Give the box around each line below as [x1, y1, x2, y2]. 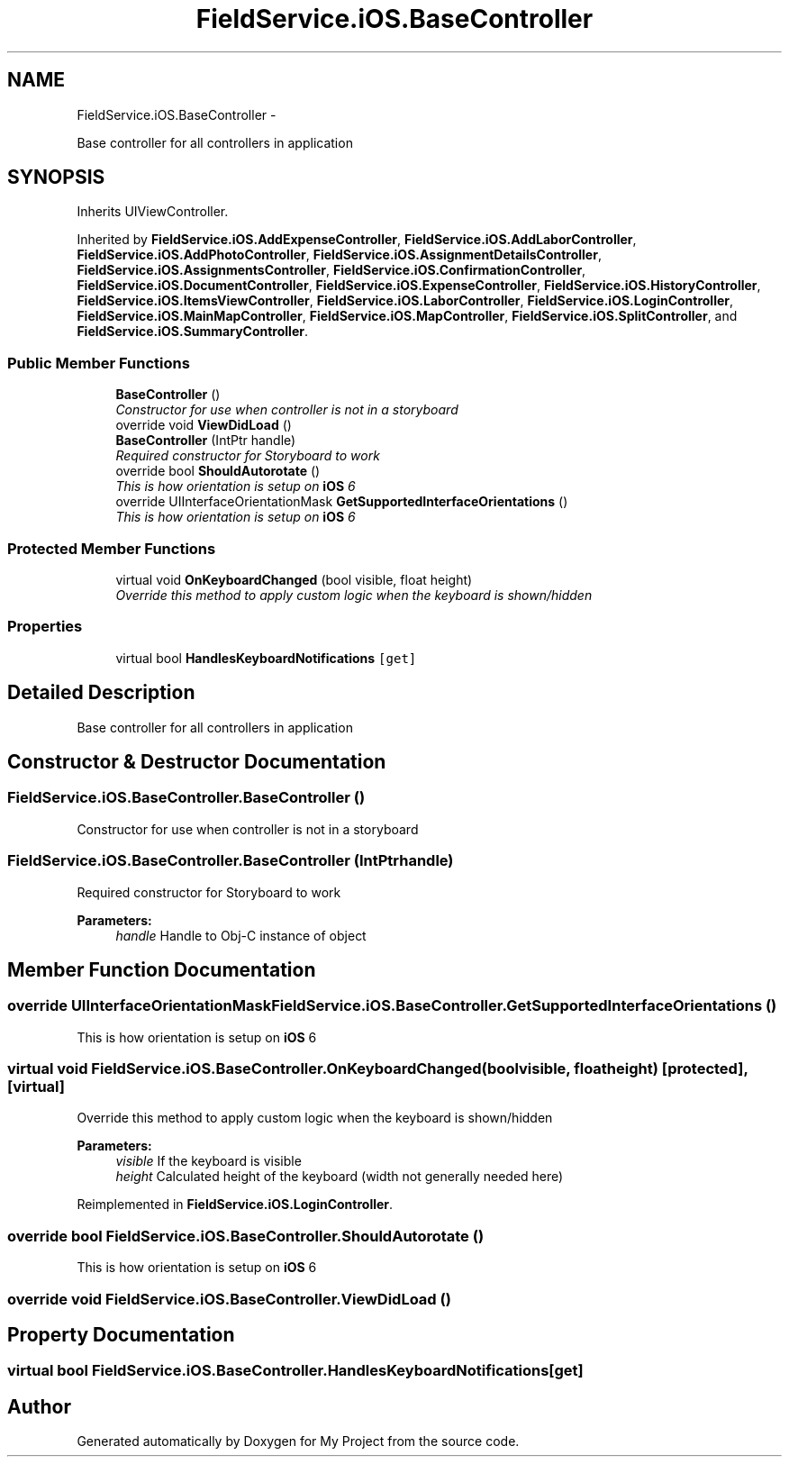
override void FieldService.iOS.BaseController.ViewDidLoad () [7, 1289, 451, 1308]
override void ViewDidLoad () [115, 417, 292, 433]
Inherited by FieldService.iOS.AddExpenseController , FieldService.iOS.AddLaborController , [77, 232, 637, 248]
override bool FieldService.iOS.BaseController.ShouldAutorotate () [7, 1226, 485, 1245]
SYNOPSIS [7, 166, 105, 189]
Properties [7, 617, 83, 636]
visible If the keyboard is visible [115, 1153, 302, 1169]
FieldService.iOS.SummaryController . [77, 323, 308, 340]
